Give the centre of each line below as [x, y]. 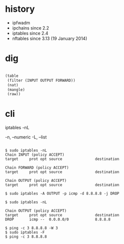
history [20, 9]
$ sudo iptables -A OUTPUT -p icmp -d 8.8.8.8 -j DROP [62, 194]
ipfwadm [21, 23]
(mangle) [16, 90]
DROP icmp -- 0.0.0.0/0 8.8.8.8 [58, 220]
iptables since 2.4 [30, 33]
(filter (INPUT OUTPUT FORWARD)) [41, 80]
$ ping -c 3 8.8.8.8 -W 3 [31, 228]
